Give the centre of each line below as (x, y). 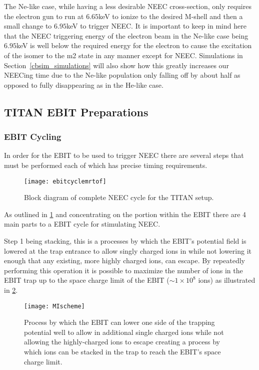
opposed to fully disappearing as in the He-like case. (84, 84)
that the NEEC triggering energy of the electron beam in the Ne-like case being (126, 35)
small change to (28, 26)
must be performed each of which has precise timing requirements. (106, 165)
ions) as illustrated (227, 280)
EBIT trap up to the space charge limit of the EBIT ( (87, 280)
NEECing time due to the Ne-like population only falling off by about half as (122, 75)
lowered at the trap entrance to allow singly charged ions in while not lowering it (128, 250)
